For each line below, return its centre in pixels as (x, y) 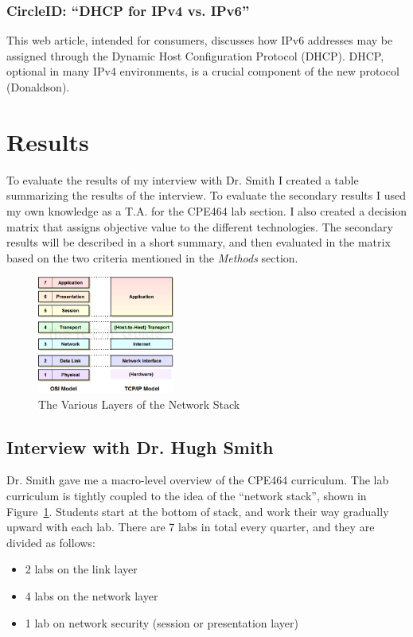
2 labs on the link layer (81, 569)
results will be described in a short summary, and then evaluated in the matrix (199, 242)
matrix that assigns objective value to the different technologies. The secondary (200, 226)
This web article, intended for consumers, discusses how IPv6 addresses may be (200, 40)
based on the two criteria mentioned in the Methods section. (152, 257)
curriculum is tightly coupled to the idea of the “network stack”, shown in (187, 496)
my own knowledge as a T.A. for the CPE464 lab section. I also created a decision (207, 210)
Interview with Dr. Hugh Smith (140, 447)
